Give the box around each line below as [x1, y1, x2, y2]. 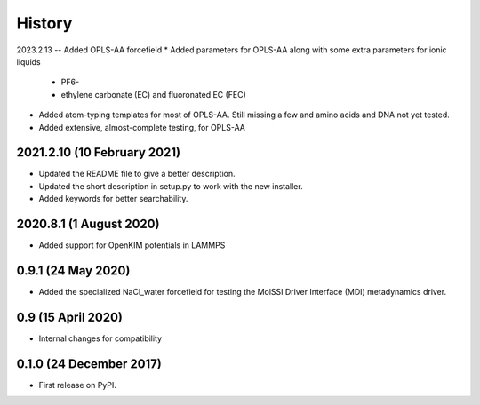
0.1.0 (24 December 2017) [16, 356, 162, 371]
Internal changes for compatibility [38, 333, 163, 344]
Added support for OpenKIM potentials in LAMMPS [38, 240, 226, 250]
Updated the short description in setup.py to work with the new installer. [38, 180, 303, 191]
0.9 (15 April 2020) [16, 309, 124, 324]
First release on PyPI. [38, 379, 117, 390]
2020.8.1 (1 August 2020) [16, 217, 160, 231]
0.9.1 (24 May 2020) [16, 263, 131, 278]
